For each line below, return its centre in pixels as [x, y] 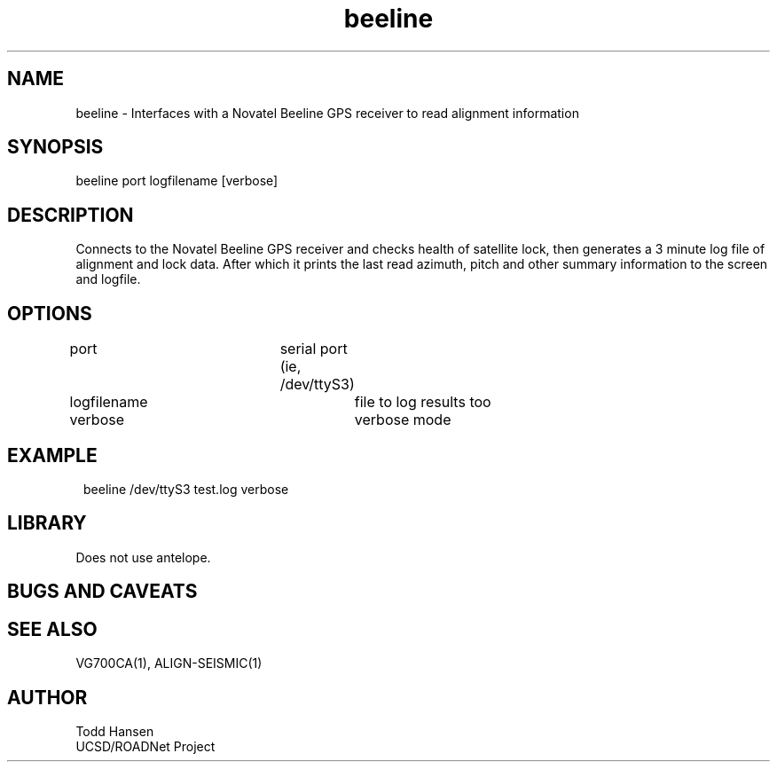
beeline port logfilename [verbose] [177, 181]
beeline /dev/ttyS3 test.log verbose [186, 489]
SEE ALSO [52, 629]
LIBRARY [47, 523]
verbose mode [403, 420]
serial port [314, 349]
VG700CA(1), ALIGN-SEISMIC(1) [169, 663]
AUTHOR [47, 697]
